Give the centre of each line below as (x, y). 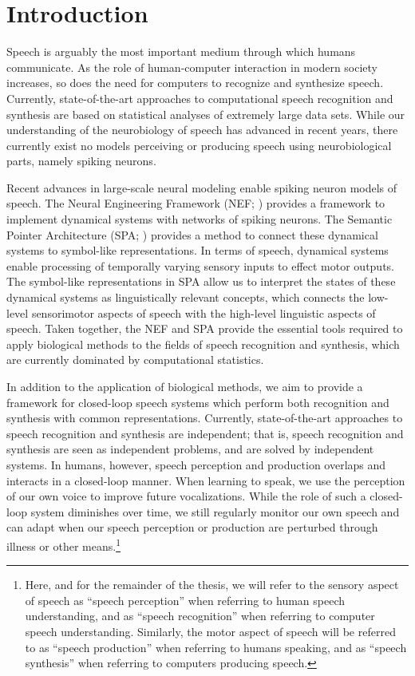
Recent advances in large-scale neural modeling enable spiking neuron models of (202, 187)
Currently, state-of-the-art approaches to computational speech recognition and (200, 98)
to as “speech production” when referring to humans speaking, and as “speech (216, 647)
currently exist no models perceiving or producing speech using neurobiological (199, 145)
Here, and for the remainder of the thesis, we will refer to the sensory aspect (212, 585)
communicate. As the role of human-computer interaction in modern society (192, 67)
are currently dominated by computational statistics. (135, 360)
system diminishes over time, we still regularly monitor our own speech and (215, 511)
